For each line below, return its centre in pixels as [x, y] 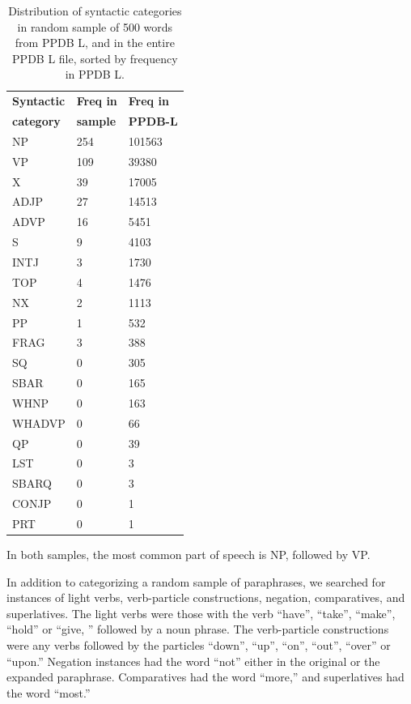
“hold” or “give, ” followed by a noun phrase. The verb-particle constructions [198, 629]
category [36, 121]
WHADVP [39, 422]
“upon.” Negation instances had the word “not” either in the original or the [193, 661]
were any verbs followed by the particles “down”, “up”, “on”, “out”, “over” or [199, 645]
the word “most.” [49, 692]
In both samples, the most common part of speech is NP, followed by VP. [189, 555]
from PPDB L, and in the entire [95, 43]
